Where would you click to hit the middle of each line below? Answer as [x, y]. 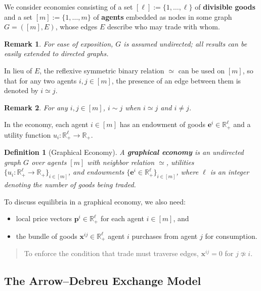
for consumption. [231, 236]
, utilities [180, 162]
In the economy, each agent [46, 124]
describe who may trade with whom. [163, 27]
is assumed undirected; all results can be [185, 43]
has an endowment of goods [162, 124]
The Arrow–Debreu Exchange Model [103, 281]
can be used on [202, 70]
